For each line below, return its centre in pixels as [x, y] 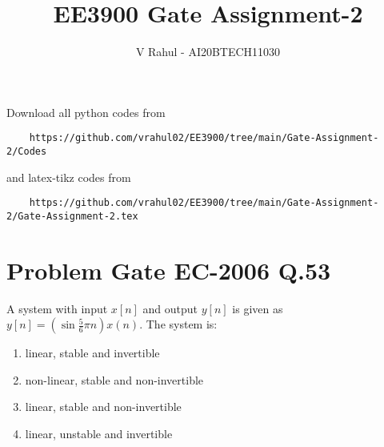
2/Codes [27, 151]
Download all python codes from [86, 112]
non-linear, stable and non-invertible [114, 379]
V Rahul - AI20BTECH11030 [208, 52]
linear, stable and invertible [92, 353]
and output [170, 308]
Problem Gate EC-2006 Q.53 [169, 270]
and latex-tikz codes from [69, 177]
